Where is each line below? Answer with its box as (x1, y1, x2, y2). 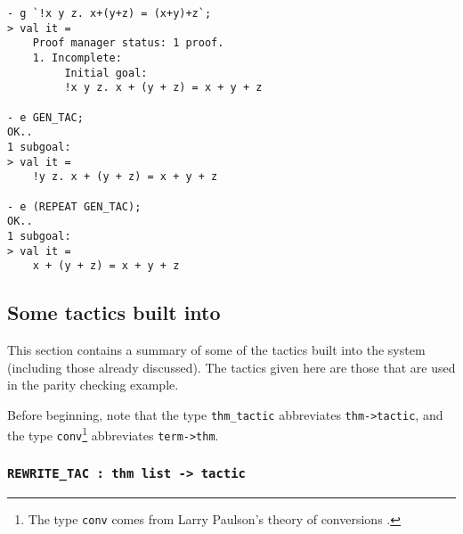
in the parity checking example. (7, 375, 179, 394)
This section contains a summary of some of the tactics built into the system (7, 341, 426, 359)
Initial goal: (64, 66, 148, 79)
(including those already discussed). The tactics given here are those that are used (7, 357, 456, 376)
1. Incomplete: (32, 51, 122, 64)
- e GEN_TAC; (7, 111, 84, 124)
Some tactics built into (7, 299, 221, 326)
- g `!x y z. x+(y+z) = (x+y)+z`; (7, 7, 212, 20)
